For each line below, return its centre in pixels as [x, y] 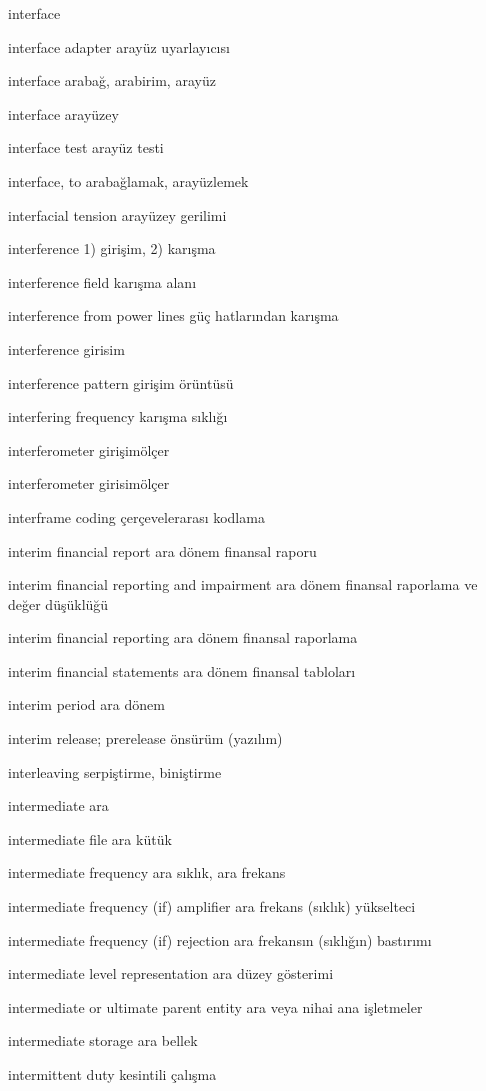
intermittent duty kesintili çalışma [112, 1074]
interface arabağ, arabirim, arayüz [112, 80]
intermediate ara [58, 805]
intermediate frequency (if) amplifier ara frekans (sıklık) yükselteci [212, 906]
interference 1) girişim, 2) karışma [112, 248]
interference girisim [66, 348]
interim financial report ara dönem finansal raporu [162, 550]
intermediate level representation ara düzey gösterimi [171, 973]
